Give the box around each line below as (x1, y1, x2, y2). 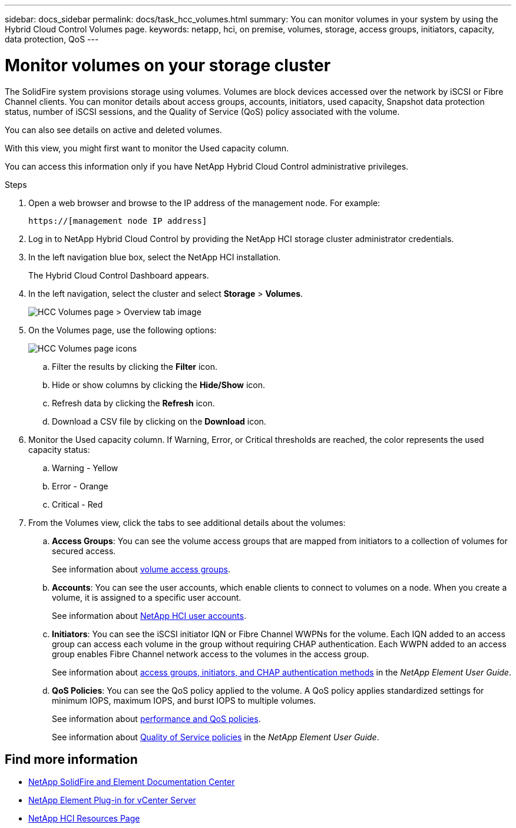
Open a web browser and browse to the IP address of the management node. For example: (28, 197, 381, 208)
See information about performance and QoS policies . (52, 713, 261, 724)
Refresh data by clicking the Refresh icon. (52, 398, 215, 408)
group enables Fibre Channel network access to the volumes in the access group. (52, 648, 369, 659)
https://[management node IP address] (28, 216, 207, 226)
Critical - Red (52, 499, 103, 509)
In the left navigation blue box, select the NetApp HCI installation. (28, 251, 281, 262)
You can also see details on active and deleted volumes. (5, 124, 222, 135)
